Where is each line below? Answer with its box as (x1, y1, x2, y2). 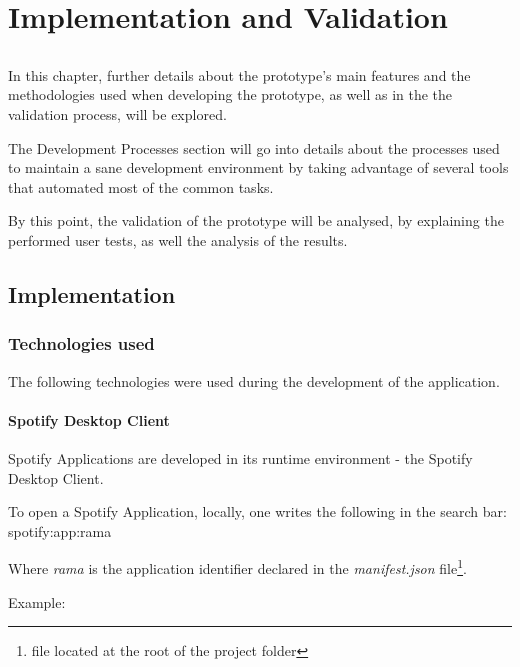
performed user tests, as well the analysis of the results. (8, 229, 348, 250)
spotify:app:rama (8, 520, 112, 541)
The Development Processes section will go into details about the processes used (8, 137, 500, 158)
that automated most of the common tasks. (8, 176, 274, 197)
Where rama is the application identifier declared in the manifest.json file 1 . (8, 555, 467, 578)
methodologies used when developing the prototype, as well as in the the (8, 84, 453, 105)
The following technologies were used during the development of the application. (8, 370, 500, 391)
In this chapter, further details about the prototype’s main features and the (8, 64, 471, 85)
